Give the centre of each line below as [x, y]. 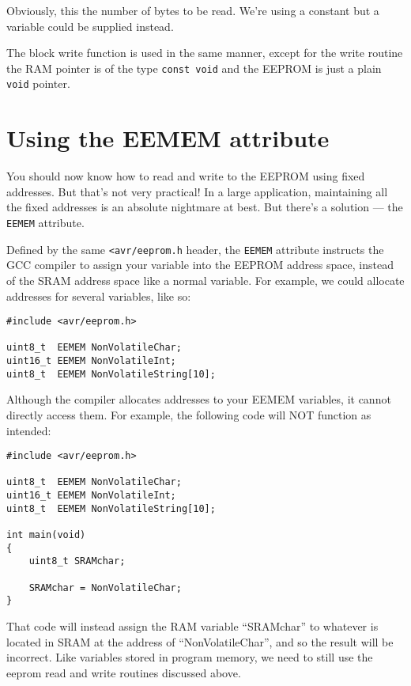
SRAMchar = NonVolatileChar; [105, 587]
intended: [29, 430]
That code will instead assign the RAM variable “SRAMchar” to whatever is [192, 626]
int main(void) [46, 535]
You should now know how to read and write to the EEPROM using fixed [186, 176]
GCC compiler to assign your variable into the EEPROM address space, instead [200, 265]
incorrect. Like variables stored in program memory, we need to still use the [190, 657]
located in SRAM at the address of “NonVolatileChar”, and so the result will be [200, 641]
